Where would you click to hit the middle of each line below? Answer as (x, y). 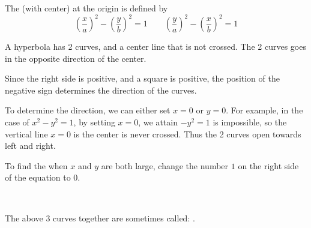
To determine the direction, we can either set (88, 110)
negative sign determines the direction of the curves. (101, 90)
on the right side (268, 165)
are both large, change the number (165, 165)
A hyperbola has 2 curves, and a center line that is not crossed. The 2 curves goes (155, 46)
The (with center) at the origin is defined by (86, 8)
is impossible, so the (250, 122)
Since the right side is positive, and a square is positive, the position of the (142, 78)
